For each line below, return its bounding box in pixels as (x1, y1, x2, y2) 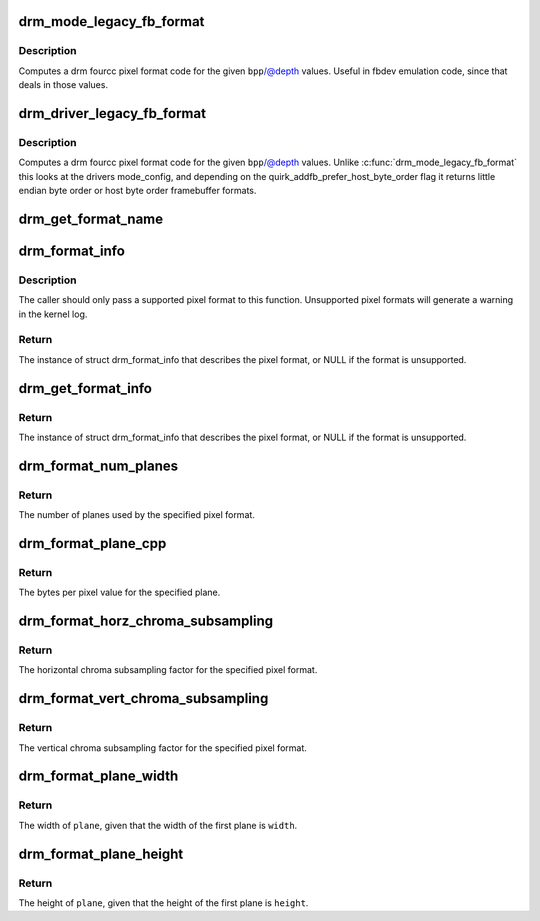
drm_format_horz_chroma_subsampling (18, 613, 274, 630)
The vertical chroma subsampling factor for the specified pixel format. (18, 741, 307, 754)
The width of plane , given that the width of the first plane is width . (18, 819, 298, 831)
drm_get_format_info (18, 380, 152, 397)
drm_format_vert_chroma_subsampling (18, 690, 269, 707)
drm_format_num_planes (18, 457, 179, 474)
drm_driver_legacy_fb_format (18, 105, 207, 122)
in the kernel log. (18, 308, 88, 320)
